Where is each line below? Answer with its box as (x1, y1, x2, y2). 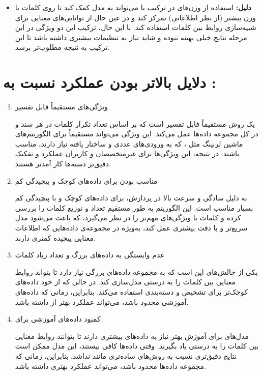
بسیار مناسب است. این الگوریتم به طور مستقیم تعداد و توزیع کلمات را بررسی (15, 202, 253, 213)
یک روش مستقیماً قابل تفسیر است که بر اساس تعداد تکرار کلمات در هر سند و (15, 118, 255, 129)
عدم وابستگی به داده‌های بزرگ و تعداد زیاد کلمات (15, 249, 165, 260)
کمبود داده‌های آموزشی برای (15, 313, 101, 324)
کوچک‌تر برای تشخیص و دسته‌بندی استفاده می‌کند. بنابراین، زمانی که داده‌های (15, 286, 248, 297)
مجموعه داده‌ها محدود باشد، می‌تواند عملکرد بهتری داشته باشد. (15, 360, 206, 371)
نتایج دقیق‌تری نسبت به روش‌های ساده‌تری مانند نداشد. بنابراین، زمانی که (15, 350, 237, 361)
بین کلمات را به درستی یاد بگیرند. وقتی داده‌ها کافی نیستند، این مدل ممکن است (15, 340, 259, 351)
